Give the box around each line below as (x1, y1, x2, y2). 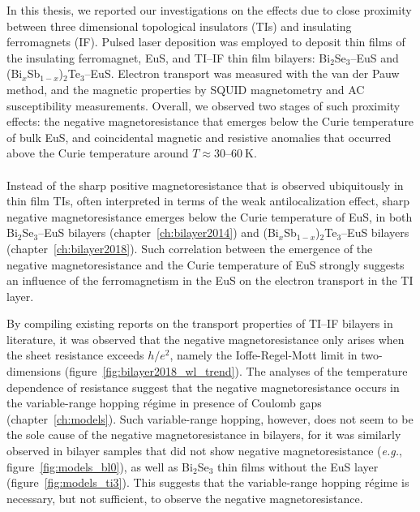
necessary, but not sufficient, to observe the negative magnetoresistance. (6, 489, 363, 506)
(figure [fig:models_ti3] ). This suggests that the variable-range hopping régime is (6, 474, 409, 491)
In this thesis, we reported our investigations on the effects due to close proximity (6, 2, 412, 18)
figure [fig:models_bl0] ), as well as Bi (6, 458, 193, 475)
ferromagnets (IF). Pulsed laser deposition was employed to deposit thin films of (6, 33, 405, 50)
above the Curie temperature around (6, 144, 189, 161)
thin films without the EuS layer (216, 458, 379, 475)
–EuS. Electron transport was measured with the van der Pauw (84, 65, 400, 82)
